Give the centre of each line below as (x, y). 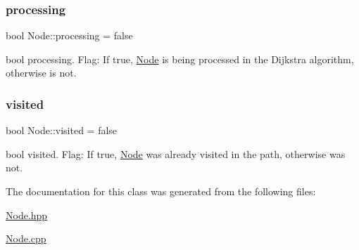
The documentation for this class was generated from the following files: (161, 191)
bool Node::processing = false (69, 35)
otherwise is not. (41, 73)
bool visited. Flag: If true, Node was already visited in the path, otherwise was (176, 153)
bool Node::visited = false (62, 130)
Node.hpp (27, 215)
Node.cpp (26, 238)
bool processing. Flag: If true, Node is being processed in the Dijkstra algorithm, (180, 59)
